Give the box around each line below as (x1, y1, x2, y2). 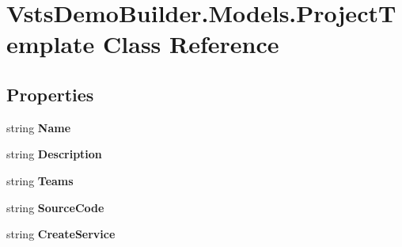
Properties (6, 82, 94, 106)
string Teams (6, 172, 74, 188)
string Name (6, 119, 71, 135)
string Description (6, 146, 102, 162)
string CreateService (6, 226, 116, 242)
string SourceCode (6, 199, 104, 215)
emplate (6, 28, 95, 60)
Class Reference (103, 28, 279, 60)
